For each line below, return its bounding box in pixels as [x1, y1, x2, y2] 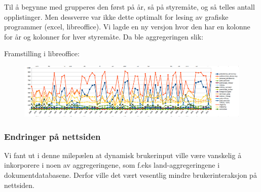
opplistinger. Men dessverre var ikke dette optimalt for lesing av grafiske [4, 11, 229, 22]
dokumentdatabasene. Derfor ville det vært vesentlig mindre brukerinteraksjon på [4, 170, 257, 180]
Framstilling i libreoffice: [4, 48, 80, 59]
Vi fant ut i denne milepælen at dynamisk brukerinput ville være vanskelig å [4, 149, 242, 160]
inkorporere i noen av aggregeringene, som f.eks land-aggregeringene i [4, 160, 220, 170]
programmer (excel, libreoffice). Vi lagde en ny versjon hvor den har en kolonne [4, 21, 250, 32]
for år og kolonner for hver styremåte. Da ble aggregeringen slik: [4, 31, 204, 42]
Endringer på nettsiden [4, 130, 101, 142]
